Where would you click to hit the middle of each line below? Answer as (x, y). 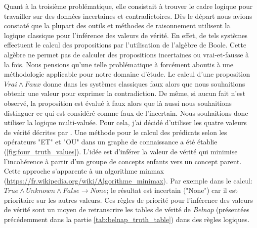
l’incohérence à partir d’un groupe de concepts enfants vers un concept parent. (123, 161)
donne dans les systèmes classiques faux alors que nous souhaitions (144, 83)
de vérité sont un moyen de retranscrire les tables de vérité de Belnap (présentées (127, 209)
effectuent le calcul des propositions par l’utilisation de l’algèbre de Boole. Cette (125, 45)
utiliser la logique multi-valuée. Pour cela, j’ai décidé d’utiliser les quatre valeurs (126, 122)
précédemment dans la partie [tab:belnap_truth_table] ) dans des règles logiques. (127, 219)
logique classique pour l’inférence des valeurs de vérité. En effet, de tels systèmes (126, 35)
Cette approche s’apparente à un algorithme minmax (84, 171)
